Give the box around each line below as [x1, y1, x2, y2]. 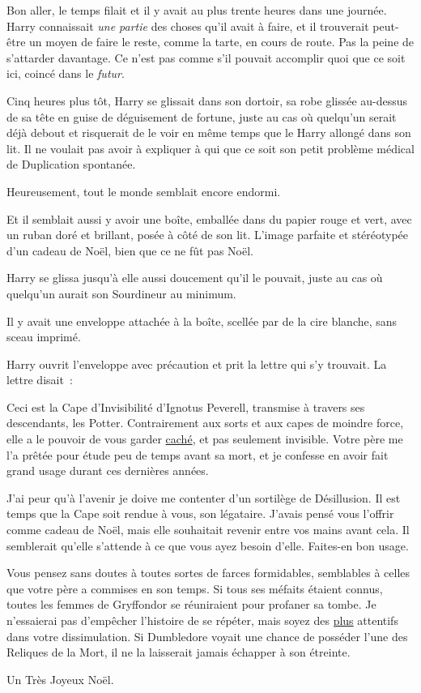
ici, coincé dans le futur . [6, 65, 125, 82]
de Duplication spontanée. [6, 156, 136, 173]
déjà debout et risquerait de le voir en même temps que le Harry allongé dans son [6, 124, 411, 141]
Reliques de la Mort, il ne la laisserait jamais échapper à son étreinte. [6, 644, 351, 661]
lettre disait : [6, 371, 73, 388]
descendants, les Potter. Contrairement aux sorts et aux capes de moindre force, [6, 414, 404, 431]
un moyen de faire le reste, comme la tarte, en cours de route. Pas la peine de [29, 33, 415, 50]
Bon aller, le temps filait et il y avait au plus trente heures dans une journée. [6, 2, 387, 18]
